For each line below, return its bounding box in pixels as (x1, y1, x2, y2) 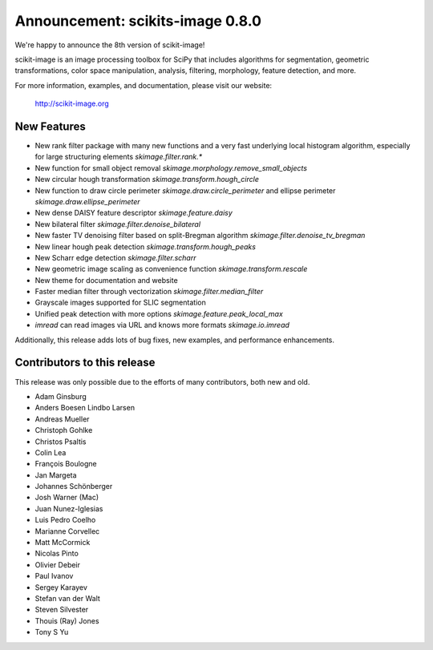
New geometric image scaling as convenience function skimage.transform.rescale (34, 264, 308, 274)
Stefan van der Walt (34, 593, 100, 603)
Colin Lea (34, 447, 67, 457)
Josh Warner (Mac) (34, 493, 99, 503)
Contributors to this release (14, 356, 156, 369)
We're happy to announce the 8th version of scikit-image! (14, 40, 205, 50)
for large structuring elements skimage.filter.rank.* (34, 152, 203, 162)
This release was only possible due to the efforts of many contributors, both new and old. (14, 377, 310, 386)
